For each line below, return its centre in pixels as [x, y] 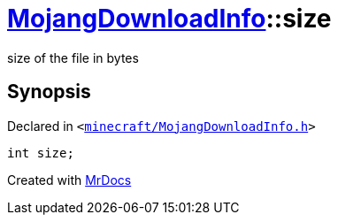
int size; [41, 153]
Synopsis [49, 92]
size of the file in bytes [73, 57]
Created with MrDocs [69, 180]
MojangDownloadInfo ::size [169, 19]
